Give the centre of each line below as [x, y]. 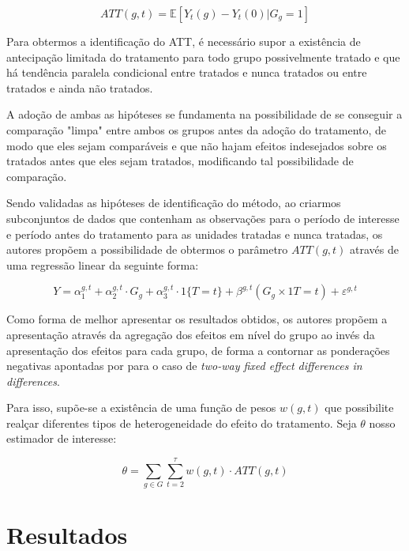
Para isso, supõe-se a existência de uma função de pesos [141, 408]
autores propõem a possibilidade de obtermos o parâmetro [147, 249]
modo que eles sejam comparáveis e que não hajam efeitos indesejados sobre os [197, 145]
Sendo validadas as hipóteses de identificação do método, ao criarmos [174, 203]
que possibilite [359, 408]
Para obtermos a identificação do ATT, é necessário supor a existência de [184, 41]
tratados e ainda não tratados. [80, 87]
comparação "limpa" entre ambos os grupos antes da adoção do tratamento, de [197, 129]
